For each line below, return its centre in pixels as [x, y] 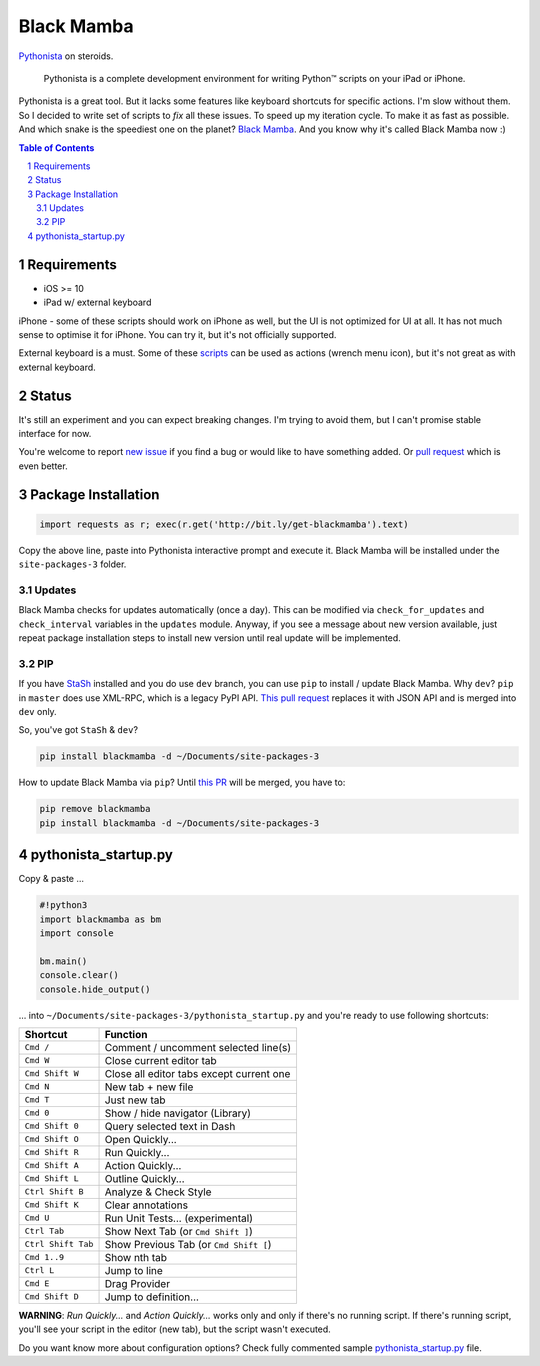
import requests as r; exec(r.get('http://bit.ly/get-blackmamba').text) [224, 524]
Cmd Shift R [51, 1152]
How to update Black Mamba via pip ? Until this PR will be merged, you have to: [182, 782]
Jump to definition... [152, 1297]
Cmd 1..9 [44, 1257]
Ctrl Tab [44, 1231]
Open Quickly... [140, 1139]
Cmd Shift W [51, 1073]
